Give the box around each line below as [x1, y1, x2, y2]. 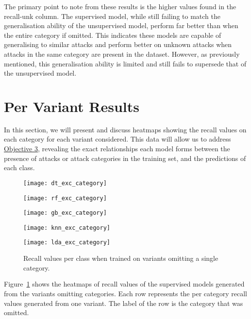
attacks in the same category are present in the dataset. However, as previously [4, 48, 240, 59]
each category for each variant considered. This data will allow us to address [4, 134, 231, 144]
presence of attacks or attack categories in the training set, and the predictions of [4, 153, 246, 163]
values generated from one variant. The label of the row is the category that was [4, 298, 243, 308]
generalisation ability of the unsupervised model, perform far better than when [4, 20, 238, 31]
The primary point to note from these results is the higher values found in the [4, 1, 236, 11]
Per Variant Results [4, 96, 139, 116]
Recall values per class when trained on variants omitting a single [23, 253, 218, 263]
